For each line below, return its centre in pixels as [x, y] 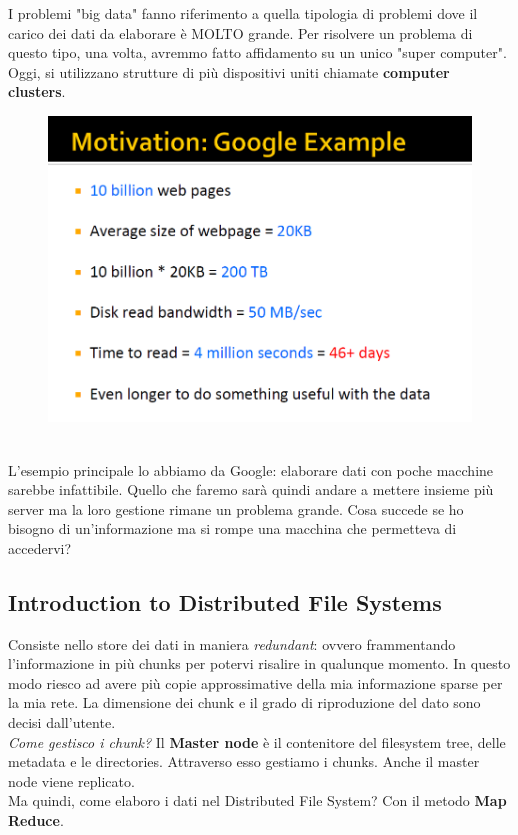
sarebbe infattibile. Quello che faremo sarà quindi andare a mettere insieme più [251, 489]
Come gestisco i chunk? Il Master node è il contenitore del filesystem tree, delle [257, 741]
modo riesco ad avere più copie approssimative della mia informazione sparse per [255, 682]
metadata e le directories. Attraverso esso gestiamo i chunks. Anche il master [244, 761]
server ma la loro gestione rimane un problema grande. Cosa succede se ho [236, 508]
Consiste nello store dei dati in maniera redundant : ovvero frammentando [232, 643]
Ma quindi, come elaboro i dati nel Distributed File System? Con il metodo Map [257, 800]
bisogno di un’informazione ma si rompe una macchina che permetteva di [232, 528]
